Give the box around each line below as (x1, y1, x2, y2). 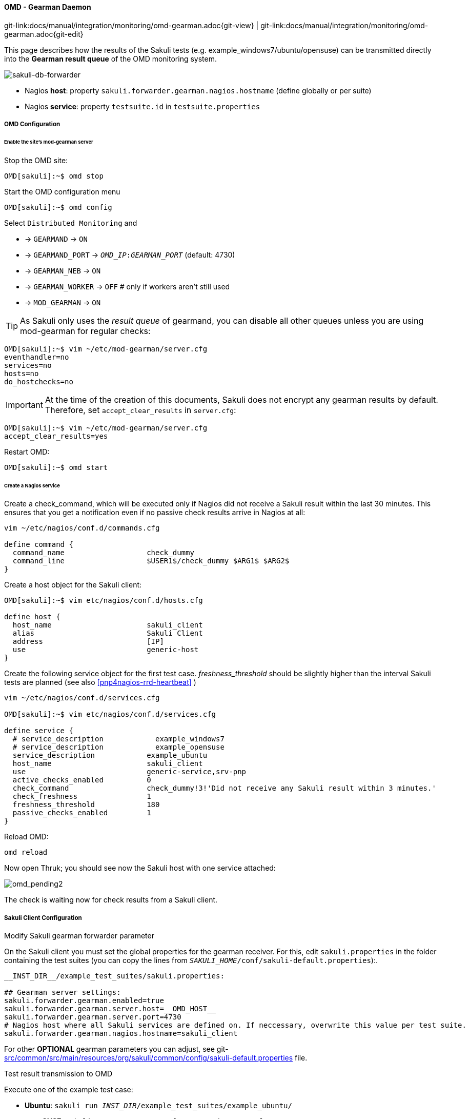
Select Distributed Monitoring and (4, 218, 137, 227)
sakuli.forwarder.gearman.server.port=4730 (4, 1013, 181, 1022)
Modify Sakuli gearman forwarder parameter (4, 931, 154, 940)
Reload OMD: (4, 832, 49, 841)
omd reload (4, 848, 48, 857)
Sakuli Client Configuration (4, 914, 82, 921)
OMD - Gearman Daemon (4, 3, 91, 11)
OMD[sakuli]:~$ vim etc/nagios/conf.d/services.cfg (4, 710, 216, 719)
